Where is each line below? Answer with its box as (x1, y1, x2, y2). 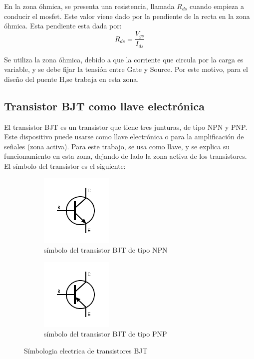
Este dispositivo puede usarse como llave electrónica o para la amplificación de (4, 131, 244, 142)
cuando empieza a (190, 1, 244, 11)
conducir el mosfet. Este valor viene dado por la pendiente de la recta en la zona (4, 10, 250, 21)
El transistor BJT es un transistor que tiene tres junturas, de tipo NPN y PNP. (4, 121, 248, 132)
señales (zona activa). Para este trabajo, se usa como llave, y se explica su (4, 141, 230, 151)
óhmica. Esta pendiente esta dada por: (4, 20, 122, 31)
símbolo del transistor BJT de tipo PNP (44, 329, 167, 339)
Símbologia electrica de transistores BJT (24, 346, 148, 356)
